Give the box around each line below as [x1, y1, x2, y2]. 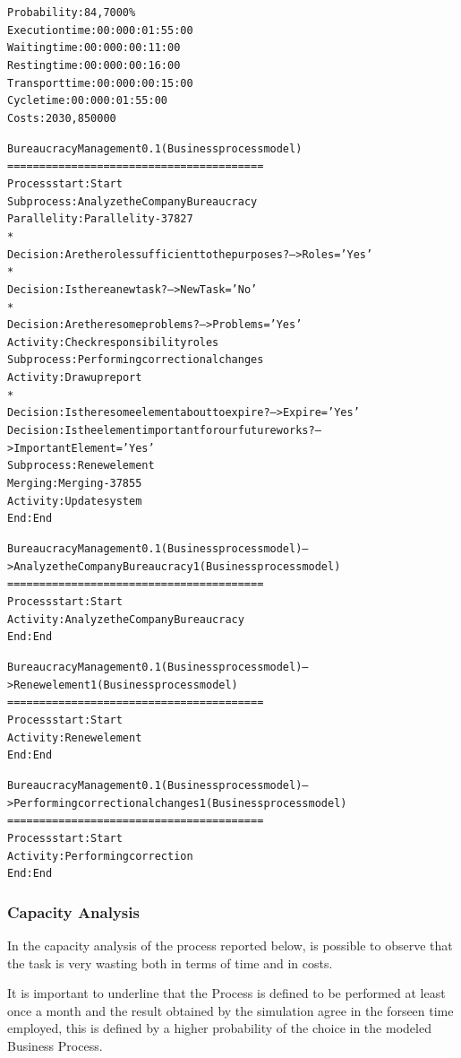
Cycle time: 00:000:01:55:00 [7, 94, 167, 108]
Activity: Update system [7, 494, 142, 507]
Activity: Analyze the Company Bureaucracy [7, 612, 244, 626]
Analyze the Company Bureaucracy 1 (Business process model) [13, 559, 341, 573]
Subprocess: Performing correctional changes [7, 353, 264, 367]
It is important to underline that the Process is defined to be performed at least [7, 984, 446, 1002]
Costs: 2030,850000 [7, 111, 116, 125]
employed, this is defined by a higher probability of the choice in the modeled [7, 1019, 431, 1037]
